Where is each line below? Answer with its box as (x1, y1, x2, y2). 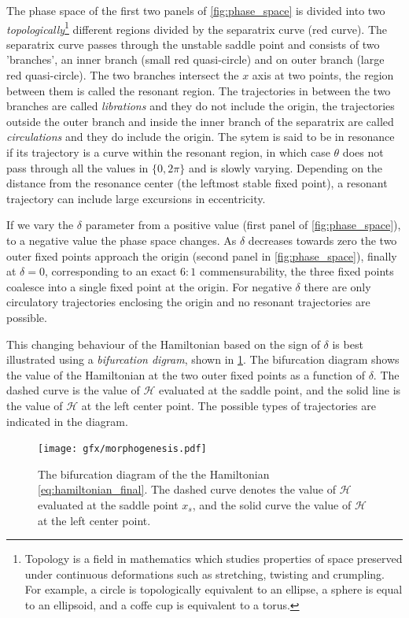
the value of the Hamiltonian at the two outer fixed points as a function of (6, 366, 365, 383)
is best (332, 335, 363, 352)
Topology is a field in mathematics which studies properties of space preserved (24, 550, 403, 567)
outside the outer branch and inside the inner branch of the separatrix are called (6, 113, 394, 129)
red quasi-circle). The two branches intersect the (6, 67, 239, 83)
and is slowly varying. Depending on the (188, 159, 383, 176)
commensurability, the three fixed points (199, 263, 394, 279)
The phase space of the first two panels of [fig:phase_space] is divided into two (6, 2, 385, 18)
